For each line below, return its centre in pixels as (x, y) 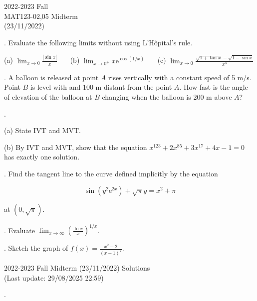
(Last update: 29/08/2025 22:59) (54, 277)
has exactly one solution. (42, 157)
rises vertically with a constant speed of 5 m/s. (180, 77)
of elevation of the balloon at (48, 97)
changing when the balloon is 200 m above (167, 97)
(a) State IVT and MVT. (42, 130)
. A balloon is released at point (51, 77)
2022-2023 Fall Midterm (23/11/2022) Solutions (77, 267)
